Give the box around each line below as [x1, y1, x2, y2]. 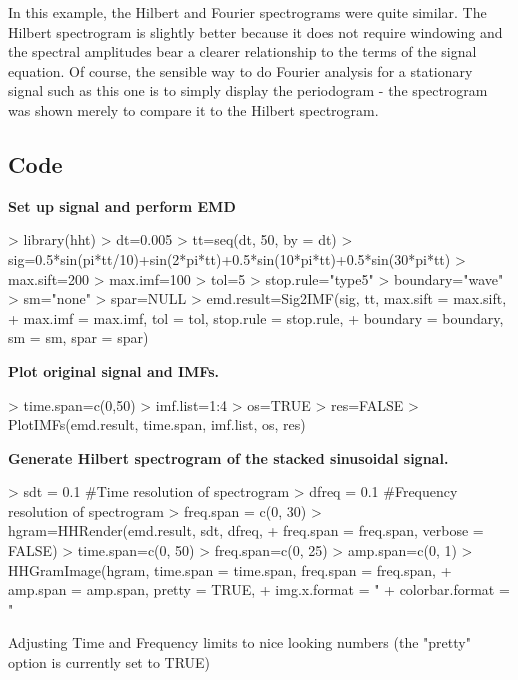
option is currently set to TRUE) [8, 652, 211, 673]
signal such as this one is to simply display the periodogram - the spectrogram [8, 80, 488, 101]
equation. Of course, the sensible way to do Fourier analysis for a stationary [8, 60, 473, 81]
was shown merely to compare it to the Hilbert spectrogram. [8, 99, 379, 120]
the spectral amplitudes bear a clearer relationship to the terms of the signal [8, 41, 477, 62]
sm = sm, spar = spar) [8, 327, 149, 348]
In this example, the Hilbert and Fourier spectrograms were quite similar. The [8, 2, 487, 22]
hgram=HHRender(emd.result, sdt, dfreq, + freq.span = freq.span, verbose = [8, 520, 484, 541]
